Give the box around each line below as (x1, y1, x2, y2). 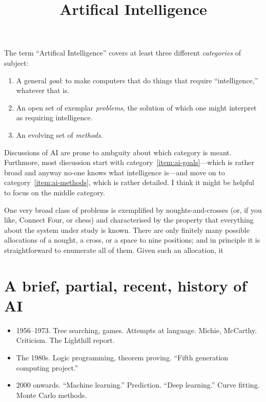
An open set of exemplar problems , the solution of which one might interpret (16, 102, 257, 113)
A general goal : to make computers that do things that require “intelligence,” (16, 75, 258, 85)
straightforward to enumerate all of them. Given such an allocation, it (4, 244, 223, 255)
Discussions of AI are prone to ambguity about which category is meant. (4, 147, 232, 157)
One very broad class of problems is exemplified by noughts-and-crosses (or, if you (4, 204, 262, 215)
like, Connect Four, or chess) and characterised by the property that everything (4, 214, 254, 225)
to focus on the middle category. (4, 187, 105, 197)
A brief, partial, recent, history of (4, 275, 247, 296)
